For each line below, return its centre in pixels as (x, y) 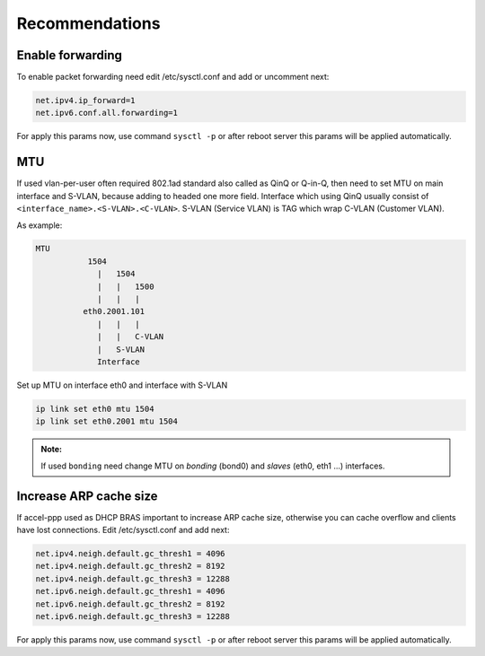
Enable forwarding (70, 55)
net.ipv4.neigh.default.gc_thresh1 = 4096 (130, 554)
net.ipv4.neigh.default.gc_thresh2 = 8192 (130, 566)
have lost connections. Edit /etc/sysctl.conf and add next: (123, 530)
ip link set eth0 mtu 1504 (95, 409)
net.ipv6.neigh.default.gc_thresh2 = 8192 (130, 604)
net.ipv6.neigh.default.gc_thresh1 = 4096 (130, 591)
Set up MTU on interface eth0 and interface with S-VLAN (122, 385)
